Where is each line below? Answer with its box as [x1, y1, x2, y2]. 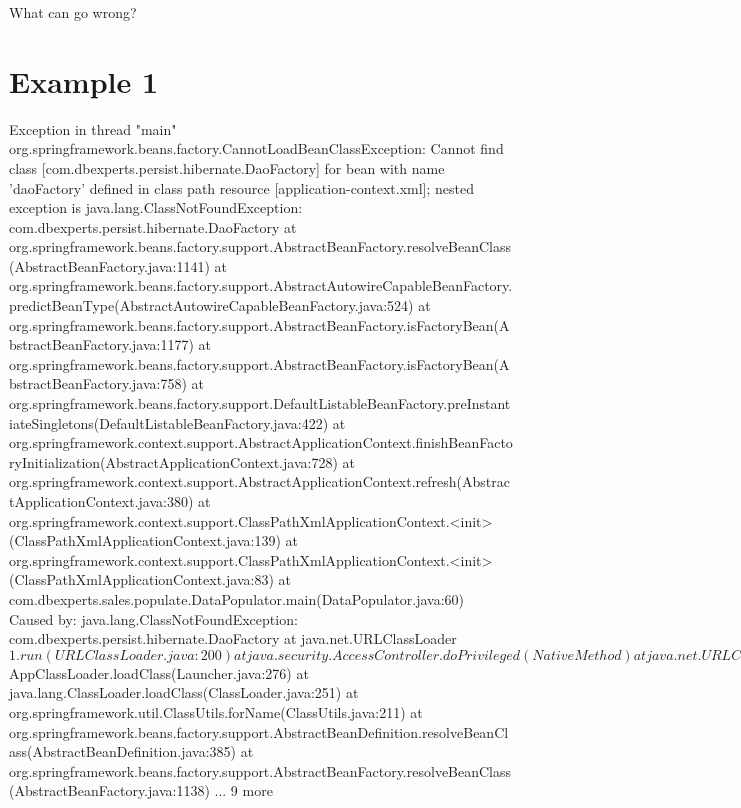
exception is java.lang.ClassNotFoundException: [9, 197, 303, 218]
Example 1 [9, 60, 159, 101]
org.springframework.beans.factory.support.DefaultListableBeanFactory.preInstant [9, 393, 511, 414]
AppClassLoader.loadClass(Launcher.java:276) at [9, 662, 309, 683]
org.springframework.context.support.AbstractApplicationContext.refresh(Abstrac [9, 471, 510, 492]
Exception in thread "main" [9, 118, 177, 139]
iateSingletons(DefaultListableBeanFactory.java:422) [9, 412, 329, 433]
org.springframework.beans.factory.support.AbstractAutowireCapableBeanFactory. [9, 275, 513, 296]
